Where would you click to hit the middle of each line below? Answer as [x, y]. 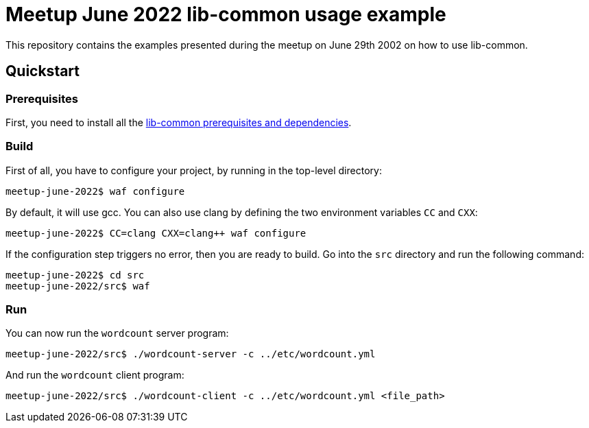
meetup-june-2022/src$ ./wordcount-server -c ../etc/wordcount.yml [191, 354]
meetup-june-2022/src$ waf [78, 286]
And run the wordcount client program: [95, 375]
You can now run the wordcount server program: [117, 333]
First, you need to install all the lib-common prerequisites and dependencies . [179, 122]
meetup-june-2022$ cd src [75, 275]
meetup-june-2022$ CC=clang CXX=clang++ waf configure [156, 233]
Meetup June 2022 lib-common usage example [226, 14]
